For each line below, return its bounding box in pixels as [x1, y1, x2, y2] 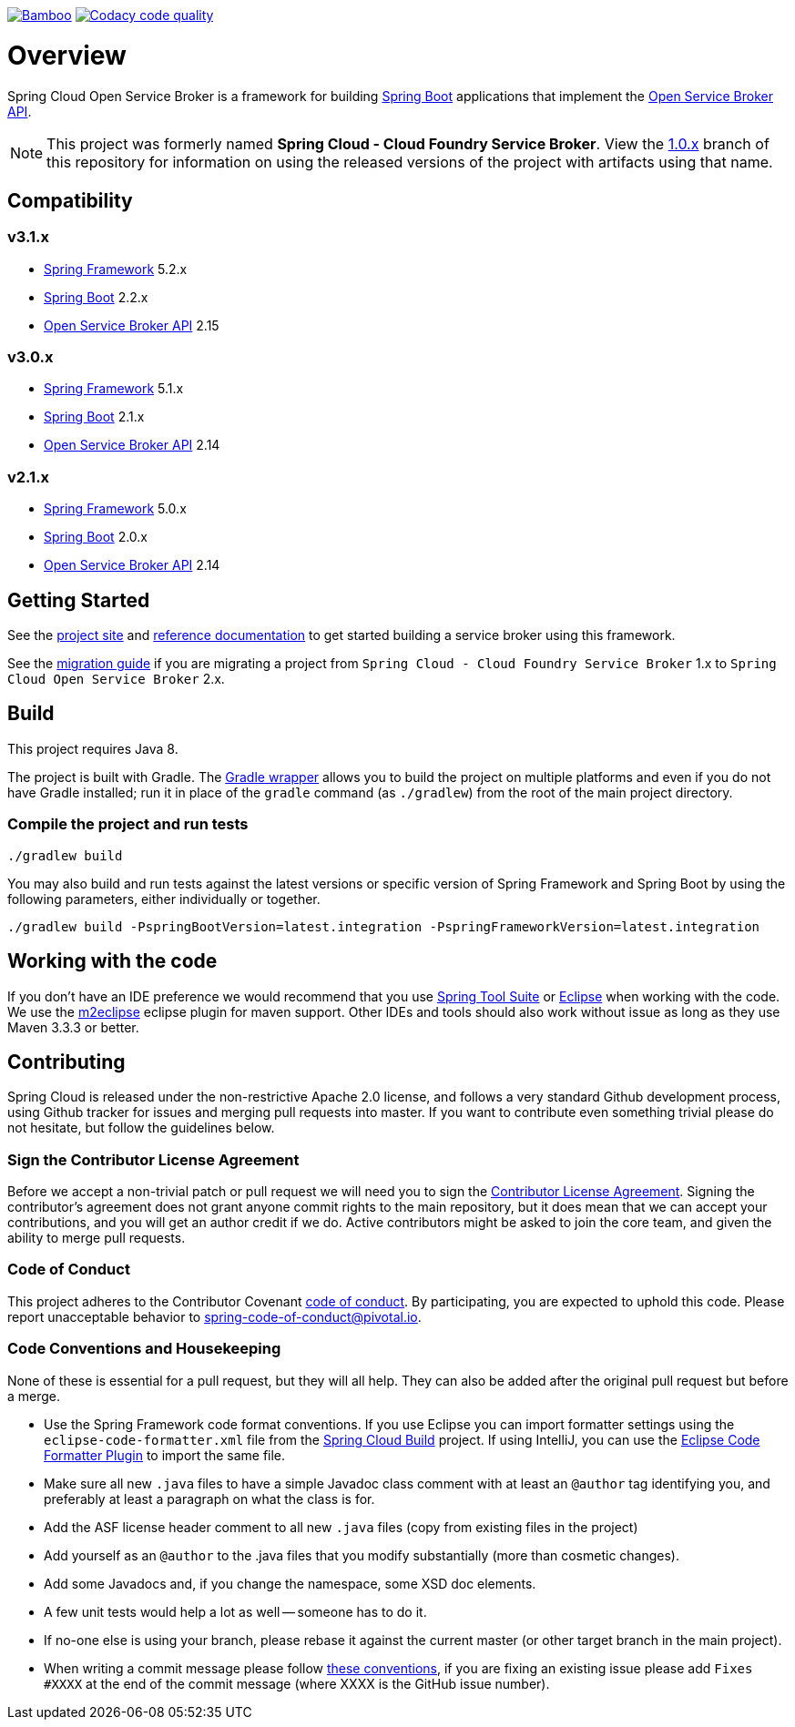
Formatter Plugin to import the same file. [44, 1447, 286, 1463]
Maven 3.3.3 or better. [7, 1019, 139, 1035]
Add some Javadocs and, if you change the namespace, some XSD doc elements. [44, 1575, 536, 1591]
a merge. [7, 1387, 61, 1404]
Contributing [7, 1050, 126, 1073]
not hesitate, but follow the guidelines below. [7, 1120, 275, 1136]
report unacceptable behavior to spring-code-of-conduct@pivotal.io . [7, 1308, 422, 1325]
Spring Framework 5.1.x [44, 381, 184, 397]
